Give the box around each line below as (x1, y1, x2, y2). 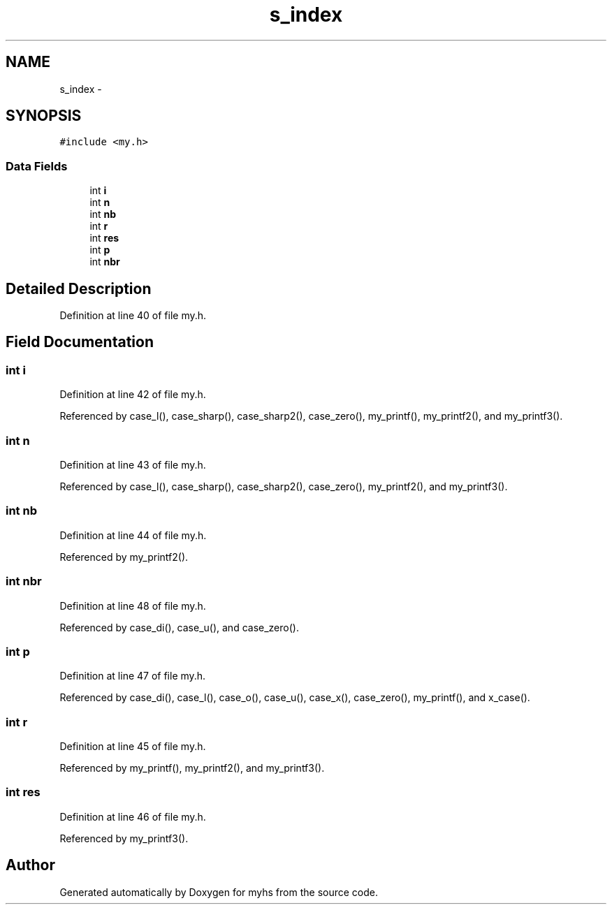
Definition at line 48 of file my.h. (59, 599, 206, 612)
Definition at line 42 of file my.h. (59, 388, 206, 401)
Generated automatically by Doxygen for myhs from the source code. (59, 886, 378, 898)
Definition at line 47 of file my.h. (59, 670, 206, 682)
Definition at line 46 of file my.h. (59, 810, 206, 823)
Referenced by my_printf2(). (59, 550, 189, 563)
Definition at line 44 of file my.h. (59, 529, 207, 541)
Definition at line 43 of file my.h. (59, 459, 206, 471)
